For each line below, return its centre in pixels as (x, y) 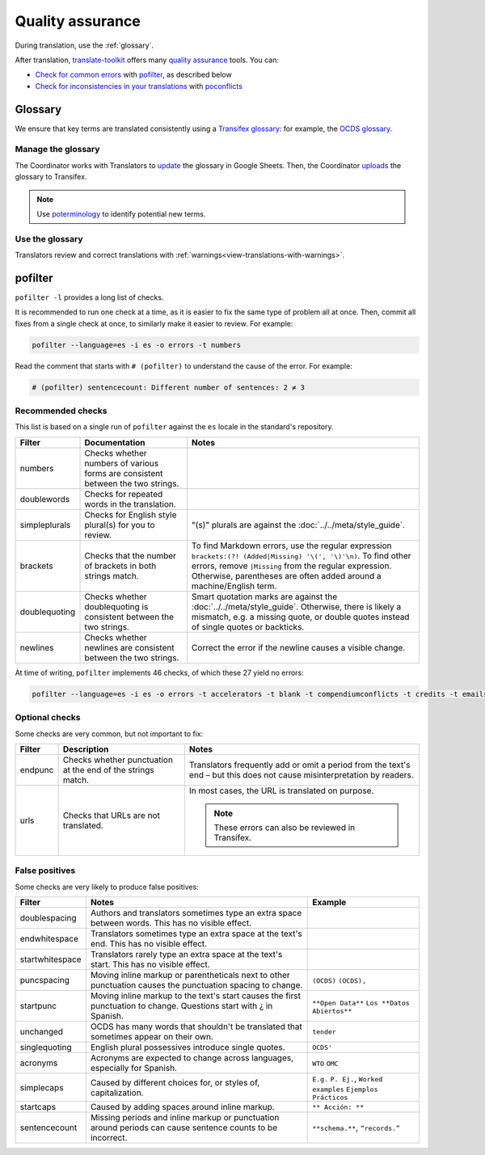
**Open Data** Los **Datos (361, 1003)
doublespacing (48, 918)
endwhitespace (49, 939)
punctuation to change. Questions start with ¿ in (181, 1006)
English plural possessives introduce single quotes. (188, 1048)
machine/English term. (234, 586)
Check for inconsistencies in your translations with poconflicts (139, 86)
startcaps (38, 1107)
